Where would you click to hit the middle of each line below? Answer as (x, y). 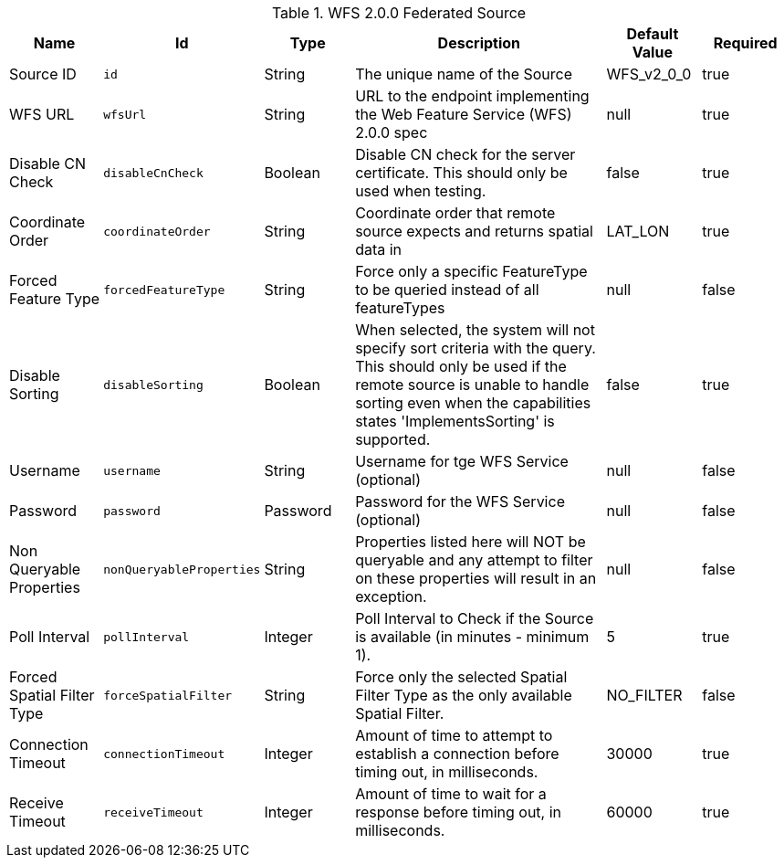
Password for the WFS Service (460, 501)
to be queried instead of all (447, 290)
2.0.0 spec (392, 132)
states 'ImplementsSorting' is (455, 421)
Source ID (43, 74)
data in (379, 249)
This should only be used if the (461, 366)
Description (479, 43)
